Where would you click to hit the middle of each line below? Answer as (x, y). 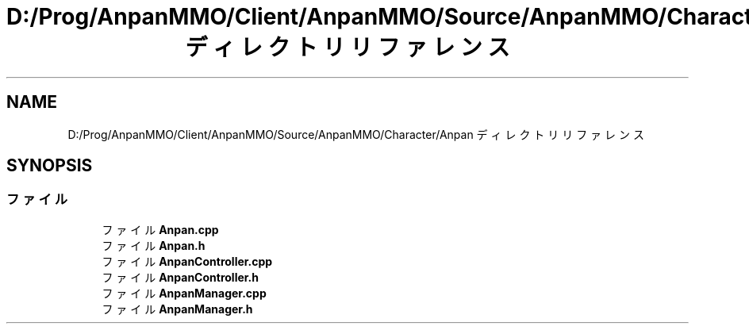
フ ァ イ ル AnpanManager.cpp (184, 293)
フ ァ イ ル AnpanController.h (180, 277)
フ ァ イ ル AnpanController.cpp (187, 261)
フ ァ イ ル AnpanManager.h (177, 309)
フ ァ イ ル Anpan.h (154, 245)
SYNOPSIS (50, 166)
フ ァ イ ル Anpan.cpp (160, 229)
